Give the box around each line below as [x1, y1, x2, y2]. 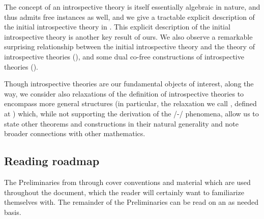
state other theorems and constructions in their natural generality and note [4, 118, 239, 129]
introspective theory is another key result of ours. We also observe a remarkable [4, 31, 253, 42]
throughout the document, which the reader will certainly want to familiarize [4, 186, 244, 197]
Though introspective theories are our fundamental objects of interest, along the [4, 78, 254, 89]
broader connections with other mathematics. [4, 128, 145, 139]
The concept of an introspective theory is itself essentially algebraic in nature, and [4, 2, 260, 12]
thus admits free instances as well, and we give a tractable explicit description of [4, 11, 255, 22]
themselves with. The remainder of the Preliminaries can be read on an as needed [4, 197, 258, 207]
